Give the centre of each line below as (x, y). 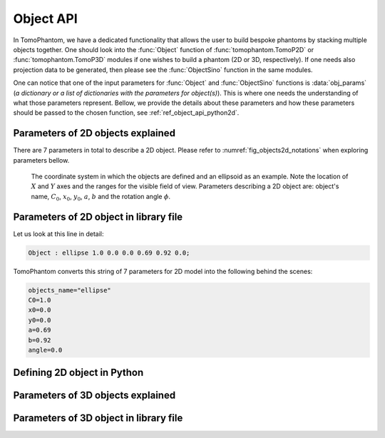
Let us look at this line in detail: (58, 234)
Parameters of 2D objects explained (94, 133)
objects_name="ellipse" (70, 290)
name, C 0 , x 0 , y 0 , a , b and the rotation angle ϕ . (101, 197)
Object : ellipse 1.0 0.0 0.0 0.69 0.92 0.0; (109, 253)
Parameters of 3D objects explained (94, 396)
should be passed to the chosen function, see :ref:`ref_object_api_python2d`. (126, 113)
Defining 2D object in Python (78, 373)
